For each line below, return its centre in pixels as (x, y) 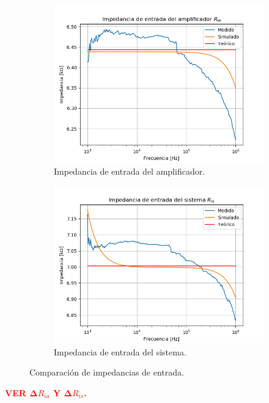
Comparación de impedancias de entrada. (107, 372)
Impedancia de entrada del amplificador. (130, 171)
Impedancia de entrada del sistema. (120, 351)
